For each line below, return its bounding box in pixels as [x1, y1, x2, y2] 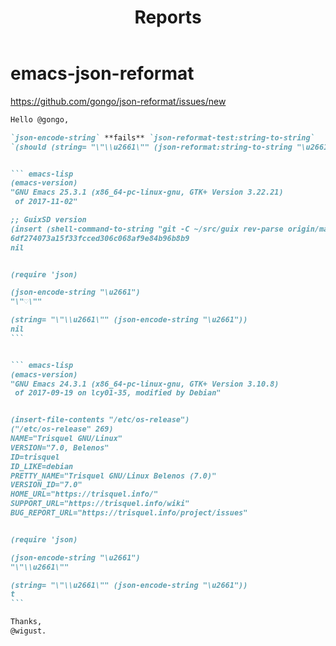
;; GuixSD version [10, 215, 87, 225]
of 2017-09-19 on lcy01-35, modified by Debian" [14, 388, 222, 398]
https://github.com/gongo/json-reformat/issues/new [10, 95, 227, 107]
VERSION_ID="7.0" [10, 480, 83, 490]
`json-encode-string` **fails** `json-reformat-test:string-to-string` [10, 132, 315, 143]
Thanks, [10, 617, 43, 627]
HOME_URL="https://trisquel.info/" [10, 489, 159, 500]
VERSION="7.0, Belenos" [10, 442, 110, 453]
